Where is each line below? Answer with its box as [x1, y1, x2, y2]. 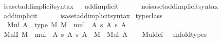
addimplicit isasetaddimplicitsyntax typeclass [3, 10, 163, 20]
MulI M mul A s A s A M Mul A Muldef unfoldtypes [3, 29, 207, 39]
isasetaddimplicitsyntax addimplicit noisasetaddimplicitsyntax [3, 1, 218, 10]
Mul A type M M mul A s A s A [7, 20, 127, 30]
